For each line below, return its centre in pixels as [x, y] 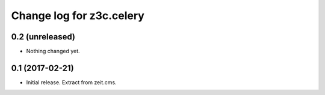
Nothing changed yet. [53, 51]
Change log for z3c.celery [78, 16]
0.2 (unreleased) [43, 37]
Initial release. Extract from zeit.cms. [71, 82]
